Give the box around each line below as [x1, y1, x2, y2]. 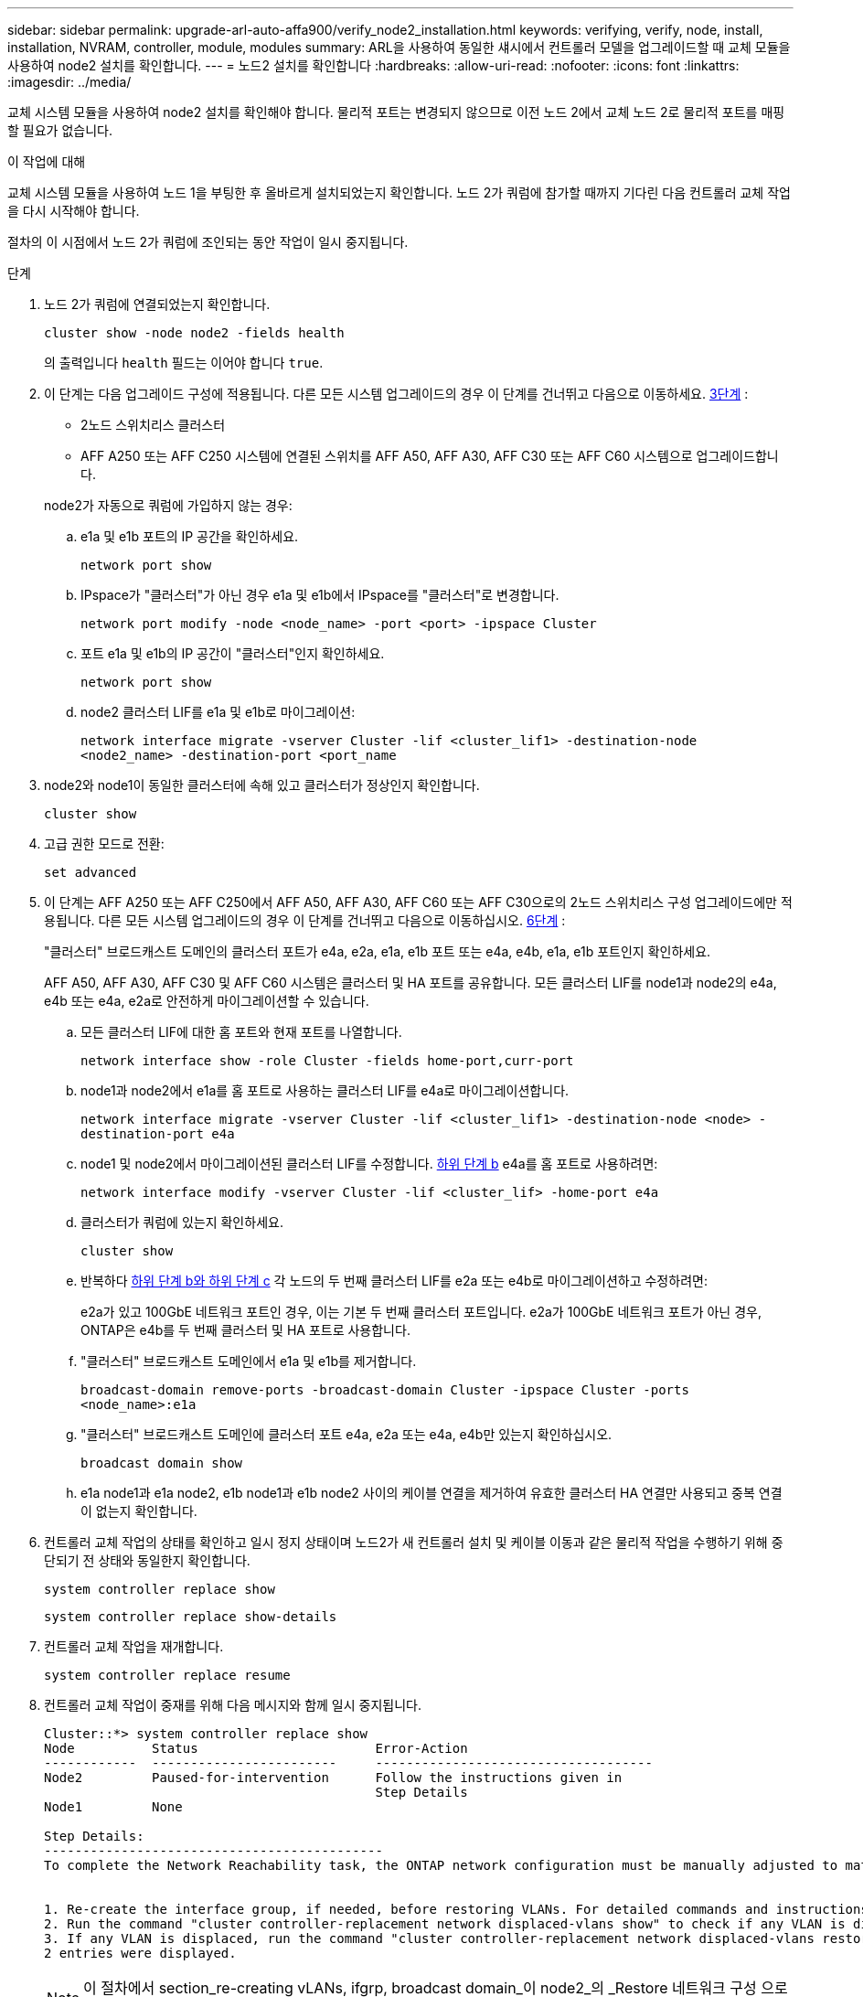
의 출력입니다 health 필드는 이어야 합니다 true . [44, 355, 324, 370]
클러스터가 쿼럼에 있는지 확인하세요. [80, 1214, 283, 1230]
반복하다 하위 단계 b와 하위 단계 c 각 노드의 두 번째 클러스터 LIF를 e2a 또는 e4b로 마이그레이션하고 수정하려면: [80, 1273, 708, 1288]
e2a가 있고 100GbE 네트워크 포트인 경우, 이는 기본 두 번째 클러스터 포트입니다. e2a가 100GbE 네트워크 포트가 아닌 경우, [80, 1304, 762, 1319]
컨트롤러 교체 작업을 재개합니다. [44, 1639, 224, 1654]
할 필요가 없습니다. [7, 123, 112, 138]
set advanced [44, 865, 137, 880]
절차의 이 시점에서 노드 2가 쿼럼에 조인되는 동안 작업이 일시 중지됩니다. [7, 234, 409, 250]
